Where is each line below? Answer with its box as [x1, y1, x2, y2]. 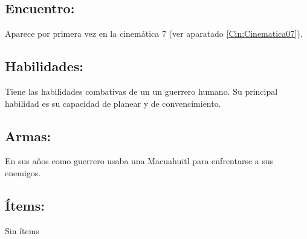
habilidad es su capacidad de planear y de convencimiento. [5, 97, 221, 109]
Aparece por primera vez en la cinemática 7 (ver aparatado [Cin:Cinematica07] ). [5, 27, 303, 40]
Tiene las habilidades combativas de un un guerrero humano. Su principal [5, 85, 278, 97]
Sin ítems [5, 224, 39, 237]
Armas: [5, 126, 51, 145]
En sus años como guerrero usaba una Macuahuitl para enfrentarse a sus [5, 155, 274, 167]
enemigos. [5, 166, 41, 179]
